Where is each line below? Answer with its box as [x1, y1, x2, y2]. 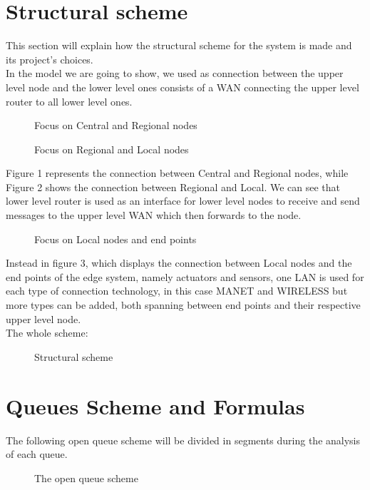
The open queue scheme [34, 470, 138, 485]
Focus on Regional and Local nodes [34, 141, 189, 156]
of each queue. [6, 446, 68, 461]
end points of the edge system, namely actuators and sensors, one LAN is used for [6, 269, 364, 284]
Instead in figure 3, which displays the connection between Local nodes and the [6, 255, 352, 270]
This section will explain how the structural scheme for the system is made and [6, 38, 352, 53]
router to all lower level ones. [6, 93, 133, 108]
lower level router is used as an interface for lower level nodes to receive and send [6, 193, 360, 208]
